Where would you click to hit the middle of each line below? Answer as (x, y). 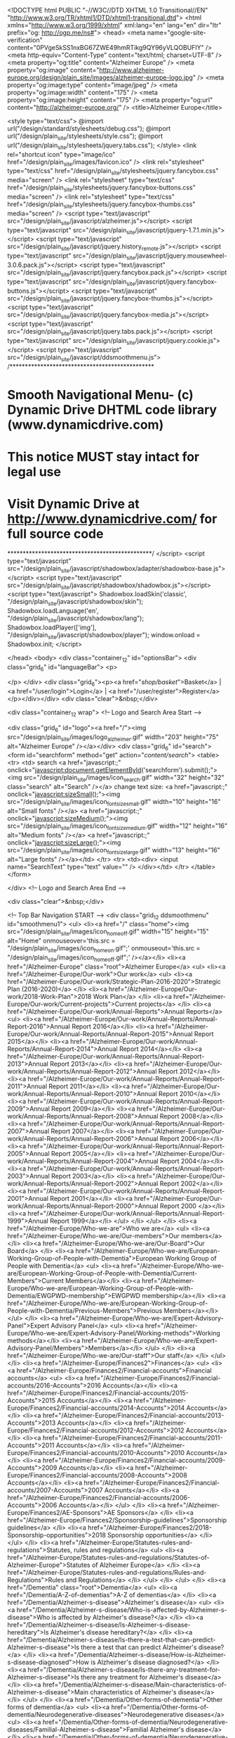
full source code (55, 534)
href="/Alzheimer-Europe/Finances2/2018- (150, 1528)
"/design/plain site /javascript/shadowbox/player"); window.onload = (104, 636)
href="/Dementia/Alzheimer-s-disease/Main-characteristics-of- (134, 1685)
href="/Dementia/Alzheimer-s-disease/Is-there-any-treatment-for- (124, 1669)
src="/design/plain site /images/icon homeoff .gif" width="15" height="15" (108, 932)
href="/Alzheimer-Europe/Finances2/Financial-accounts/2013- (133, 1415)
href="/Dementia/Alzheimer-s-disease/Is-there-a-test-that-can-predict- (112, 1639)
